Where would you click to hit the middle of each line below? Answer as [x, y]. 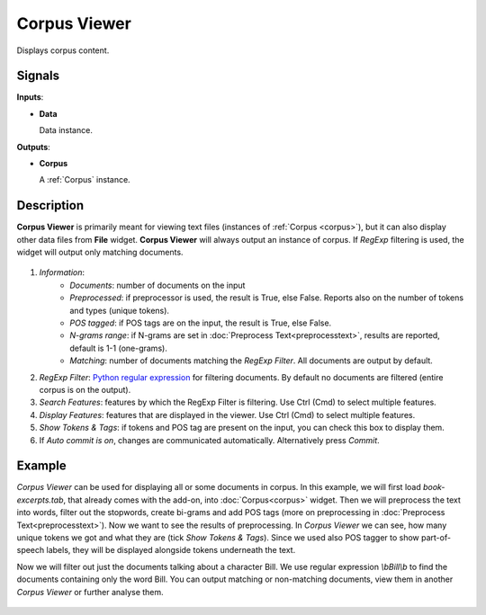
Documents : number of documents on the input [157, 285]
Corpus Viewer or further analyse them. [90, 592]
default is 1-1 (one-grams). [119, 348]
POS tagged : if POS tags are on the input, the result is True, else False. [201, 323]
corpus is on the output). [85, 390]
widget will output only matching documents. [100, 253]
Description [50, 205]
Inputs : [30, 97]
